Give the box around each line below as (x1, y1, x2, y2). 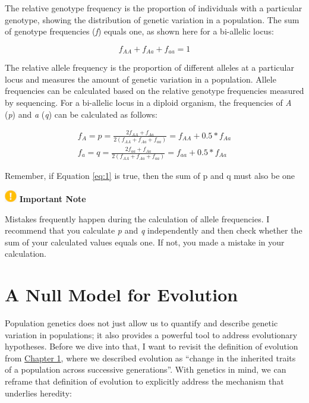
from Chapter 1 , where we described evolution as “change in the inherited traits (5, 351, 296, 364)
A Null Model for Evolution (5, 282, 238, 307)
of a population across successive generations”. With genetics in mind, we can (5, 363, 286, 376)
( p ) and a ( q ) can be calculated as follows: (5, 108, 157, 120)
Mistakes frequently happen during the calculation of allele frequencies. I (5, 212, 270, 225)
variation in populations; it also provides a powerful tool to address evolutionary (5, 328, 298, 341)
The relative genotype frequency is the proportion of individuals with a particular (5, 2, 302, 14)
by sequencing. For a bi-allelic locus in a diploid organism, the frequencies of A (5, 96, 292, 109)
